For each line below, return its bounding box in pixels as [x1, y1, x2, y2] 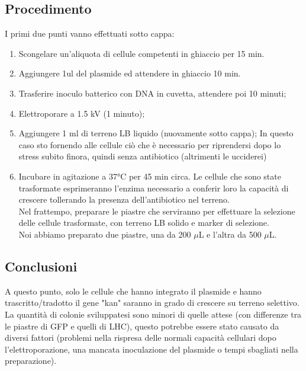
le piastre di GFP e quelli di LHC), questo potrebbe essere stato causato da [5, 319, 279, 332]
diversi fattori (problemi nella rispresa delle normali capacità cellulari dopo [5, 331, 276, 344]
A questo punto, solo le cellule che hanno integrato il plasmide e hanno [5, 284, 262, 297]
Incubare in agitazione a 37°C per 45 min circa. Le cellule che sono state [18, 169, 281, 182]
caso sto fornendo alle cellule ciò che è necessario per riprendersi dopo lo [18, 138, 281, 151]
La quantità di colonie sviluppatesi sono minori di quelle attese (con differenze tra [5, 308, 302, 320]
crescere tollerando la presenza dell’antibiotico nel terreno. [18, 193, 230, 206]
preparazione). [5, 354, 57, 367]
